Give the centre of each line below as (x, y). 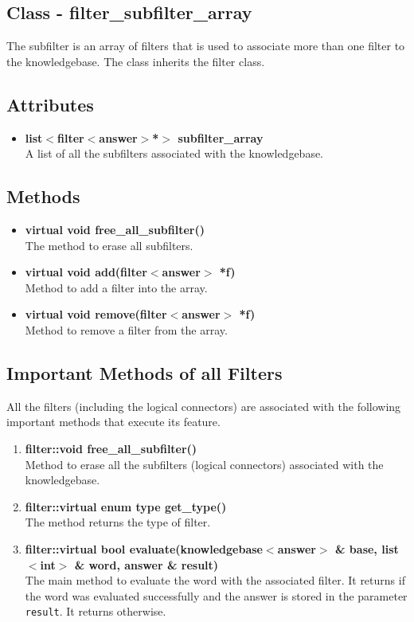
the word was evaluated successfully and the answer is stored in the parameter (216, 595)
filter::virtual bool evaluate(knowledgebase (144, 548)
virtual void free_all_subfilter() (115, 229)
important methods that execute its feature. (113, 422)
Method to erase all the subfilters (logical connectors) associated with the (204, 464)
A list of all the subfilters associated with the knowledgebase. (174, 153)
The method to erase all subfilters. (109, 245)
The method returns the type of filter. (118, 522)
